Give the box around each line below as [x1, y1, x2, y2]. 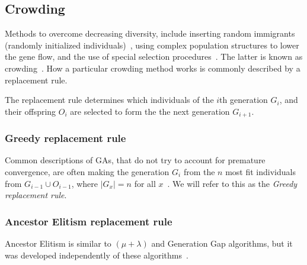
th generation [219, 93, 268, 106]
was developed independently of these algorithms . [5, 248, 188, 261]
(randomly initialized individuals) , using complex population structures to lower [5, 38, 299, 51]
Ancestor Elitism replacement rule [5, 214, 172, 228]
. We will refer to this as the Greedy [167, 177, 298, 189]
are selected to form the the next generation [70, 105, 230, 117]
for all [134, 177, 156, 189]
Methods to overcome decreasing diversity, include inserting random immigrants [5, 27, 295, 40]
